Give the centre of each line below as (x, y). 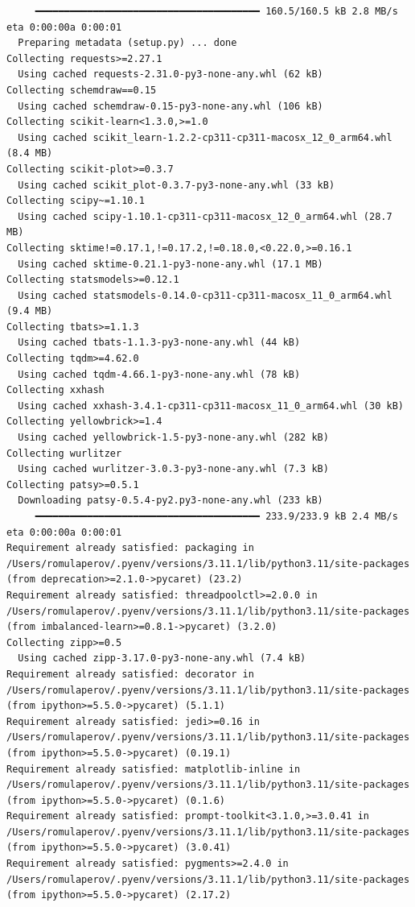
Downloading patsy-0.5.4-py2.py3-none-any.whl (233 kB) (171, 501)
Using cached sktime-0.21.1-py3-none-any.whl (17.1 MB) (171, 264)
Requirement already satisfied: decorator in (130, 674)
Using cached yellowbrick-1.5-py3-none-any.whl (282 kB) (173, 438)
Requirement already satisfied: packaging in (130, 548)
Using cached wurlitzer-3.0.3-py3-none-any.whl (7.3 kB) (173, 469)
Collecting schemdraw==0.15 (82, 90)
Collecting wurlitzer (64, 453)
